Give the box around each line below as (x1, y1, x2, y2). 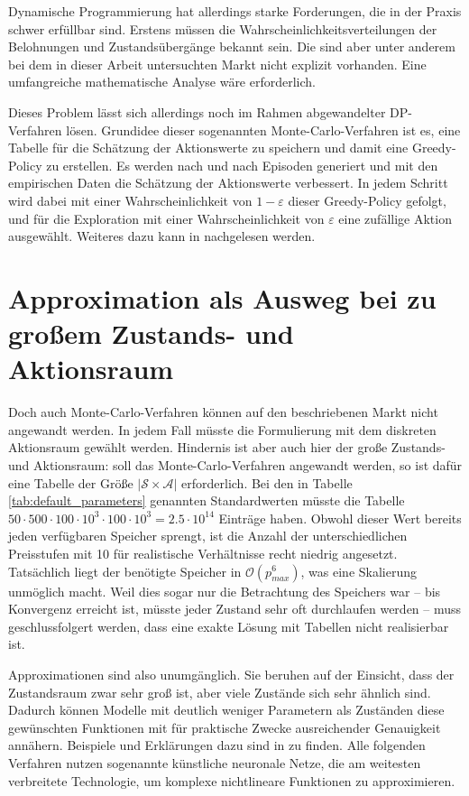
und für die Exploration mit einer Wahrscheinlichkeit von (8, 208, 325, 227)
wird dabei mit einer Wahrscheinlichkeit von (8, 190, 253, 209)
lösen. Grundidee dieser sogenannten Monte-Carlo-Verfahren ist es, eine (66, 120, 461, 139)
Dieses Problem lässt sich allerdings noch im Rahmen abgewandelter (8, 102, 386, 121)
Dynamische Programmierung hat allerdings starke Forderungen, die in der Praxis (8, 2, 462, 20)
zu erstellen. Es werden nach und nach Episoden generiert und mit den (46, 155, 438, 174)
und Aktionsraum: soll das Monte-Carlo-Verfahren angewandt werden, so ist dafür (8, 456, 463, 474)
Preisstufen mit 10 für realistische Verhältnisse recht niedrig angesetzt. (8, 543, 398, 562)
